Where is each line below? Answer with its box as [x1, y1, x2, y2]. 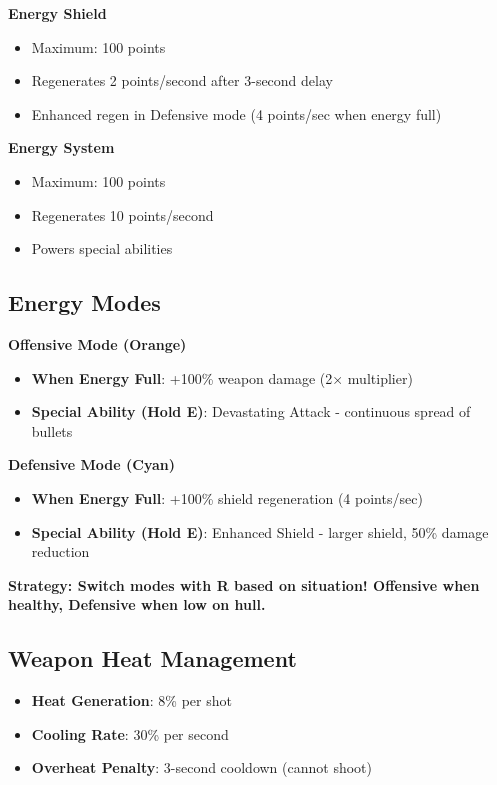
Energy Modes [8, 287, 161, 318]
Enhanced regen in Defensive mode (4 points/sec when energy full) [31, 103, 442, 124]
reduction [31, 541, 90, 562]
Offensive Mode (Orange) [8, 333, 187, 354]
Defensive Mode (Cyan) [8, 454, 176, 475]
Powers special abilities [31, 238, 173, 259]
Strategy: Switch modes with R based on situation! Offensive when [8, 574, 480, 595]
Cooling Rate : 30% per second [31, 723, 229, 744]
